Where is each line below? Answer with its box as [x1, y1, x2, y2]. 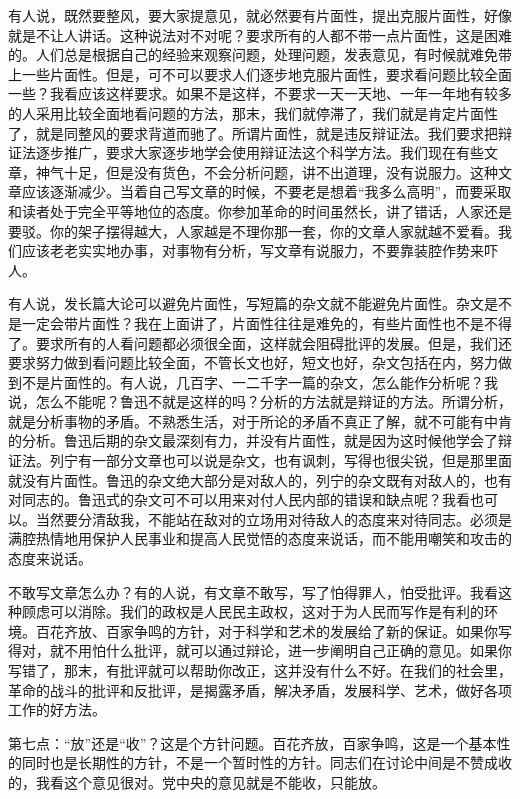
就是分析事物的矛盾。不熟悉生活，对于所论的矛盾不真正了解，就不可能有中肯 [8, 410, 512, 431]
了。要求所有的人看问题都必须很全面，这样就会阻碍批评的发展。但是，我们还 [8, 332, 512, 353]
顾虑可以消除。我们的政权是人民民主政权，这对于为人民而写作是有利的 [21, 601, 484, 622]
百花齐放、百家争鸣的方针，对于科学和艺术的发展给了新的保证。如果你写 [35, 620, 512, 641]
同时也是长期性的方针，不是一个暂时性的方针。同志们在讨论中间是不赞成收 [21, 752, 512, 773]
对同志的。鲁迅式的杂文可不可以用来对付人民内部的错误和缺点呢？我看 [8, 489, 470, 510]
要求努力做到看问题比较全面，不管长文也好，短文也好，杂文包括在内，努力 [8, 352, 498, 373]
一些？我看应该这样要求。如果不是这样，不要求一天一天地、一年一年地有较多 [8, 83, 512, 104]
